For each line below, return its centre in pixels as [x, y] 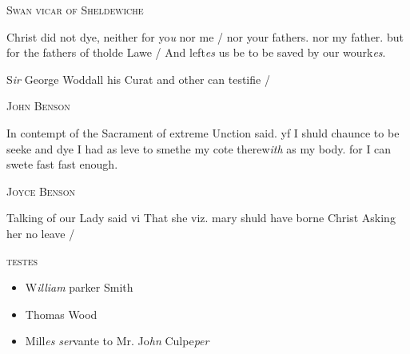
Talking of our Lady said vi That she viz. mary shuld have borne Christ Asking [201, 218]
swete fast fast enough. [62, 164]
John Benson [38, 106]
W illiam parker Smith [79, 287]
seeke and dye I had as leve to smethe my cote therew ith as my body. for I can [199, 148]
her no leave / [41, 233]
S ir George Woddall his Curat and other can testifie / [138, 79]
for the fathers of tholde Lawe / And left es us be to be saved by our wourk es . [196, 52]
